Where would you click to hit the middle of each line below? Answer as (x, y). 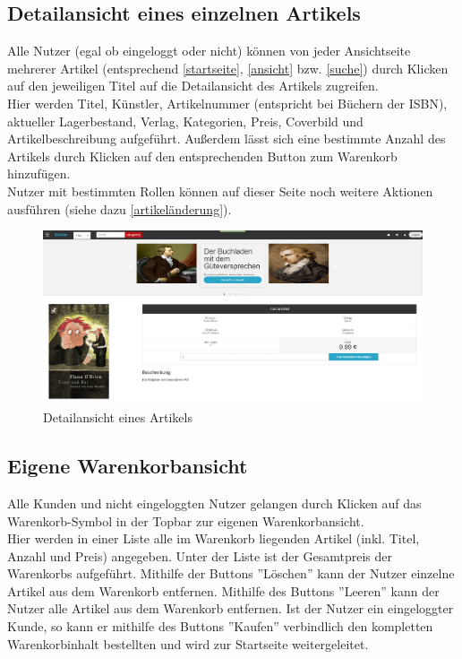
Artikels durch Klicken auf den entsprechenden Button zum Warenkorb (202, 156)
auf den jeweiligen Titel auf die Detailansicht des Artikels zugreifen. (193, 86)
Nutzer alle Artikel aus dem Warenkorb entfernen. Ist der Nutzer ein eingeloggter (231, 608)
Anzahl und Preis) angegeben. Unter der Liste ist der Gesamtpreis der (200, 555)
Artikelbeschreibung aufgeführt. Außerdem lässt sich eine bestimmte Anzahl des (227, 139)
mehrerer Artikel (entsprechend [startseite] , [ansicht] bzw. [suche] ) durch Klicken (228, 68)
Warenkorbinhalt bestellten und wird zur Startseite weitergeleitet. (188, 643)
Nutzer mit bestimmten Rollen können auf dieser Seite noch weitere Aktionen (220, 191)
